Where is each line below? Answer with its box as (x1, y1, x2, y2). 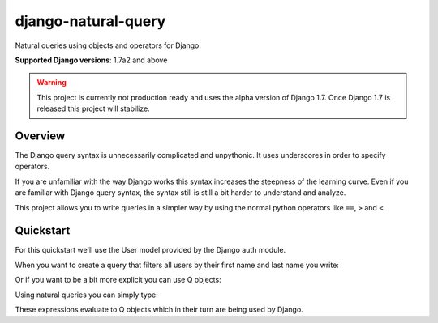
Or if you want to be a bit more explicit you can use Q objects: (15, 275, 222, 285)
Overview (15, 129, 66, 142)
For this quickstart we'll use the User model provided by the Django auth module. (15, 245, 286, 255)
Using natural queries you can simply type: (15, 290, 158, 300)
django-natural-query (15, 12, 166, 30)
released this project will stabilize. (36, 104, 150, 113)
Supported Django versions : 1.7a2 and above (15, 55, 168, 65)
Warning (36, 78, 67, 87)
